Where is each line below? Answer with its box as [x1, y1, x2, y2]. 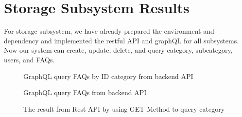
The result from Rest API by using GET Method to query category [23, 103, 225, 114]
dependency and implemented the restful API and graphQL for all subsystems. [4, 35, 239, 45]
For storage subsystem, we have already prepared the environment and [4, 26, 214, 36]
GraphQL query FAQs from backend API [23, 87, 147, 97]
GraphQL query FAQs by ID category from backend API [23, 71, 193, 81]
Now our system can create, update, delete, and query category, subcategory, [4, 45, 233, 55]
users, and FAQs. [4, 54, 55, 64]
